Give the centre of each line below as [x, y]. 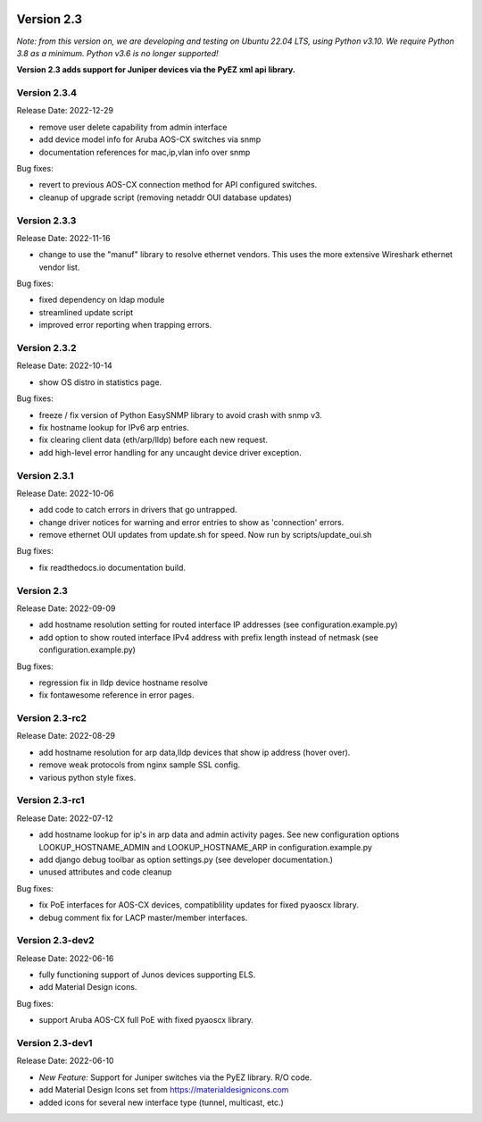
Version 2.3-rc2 [52, 718]
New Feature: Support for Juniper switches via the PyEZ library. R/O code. [175, 1077]
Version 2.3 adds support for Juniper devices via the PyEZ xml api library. [156, 70]
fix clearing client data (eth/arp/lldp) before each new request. [153, 440]
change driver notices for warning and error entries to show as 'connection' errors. [191, 522]
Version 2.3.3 [46, 221]
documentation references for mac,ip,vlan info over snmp [145, 152]
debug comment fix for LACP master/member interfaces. [143, 917]
